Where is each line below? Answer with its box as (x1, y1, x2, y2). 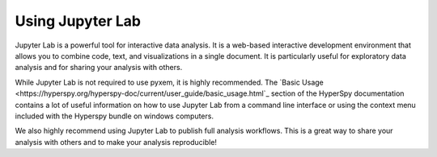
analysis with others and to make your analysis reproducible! (15, 137, 218, 147)
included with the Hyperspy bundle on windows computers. (15, 111, 214, 121)
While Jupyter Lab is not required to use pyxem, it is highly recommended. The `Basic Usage (15, 77, 324, 87)
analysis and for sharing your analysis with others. (15, 63, 183, 72)
